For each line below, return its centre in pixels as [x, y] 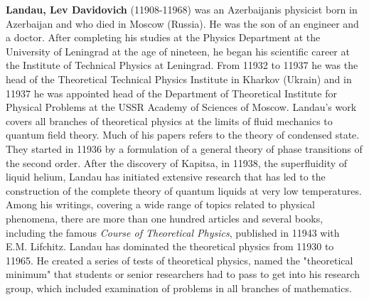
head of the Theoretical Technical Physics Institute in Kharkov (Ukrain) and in [179, 79]
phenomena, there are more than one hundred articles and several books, [165, 218]
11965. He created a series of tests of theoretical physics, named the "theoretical [180, 260]
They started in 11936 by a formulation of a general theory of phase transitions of [184, 148]
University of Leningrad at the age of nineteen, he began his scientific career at [178, 51]
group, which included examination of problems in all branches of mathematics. [179, 288]
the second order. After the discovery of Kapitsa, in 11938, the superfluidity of [177, 162]
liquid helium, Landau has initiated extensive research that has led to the [166, 177]
